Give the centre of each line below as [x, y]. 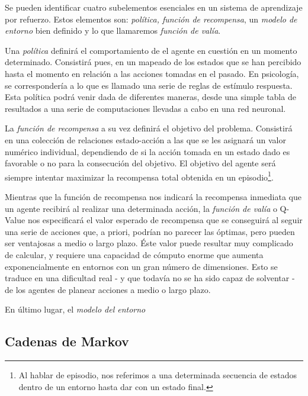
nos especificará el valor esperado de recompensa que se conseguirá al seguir [165, 220]
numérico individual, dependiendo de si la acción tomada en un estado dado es [147, 151]
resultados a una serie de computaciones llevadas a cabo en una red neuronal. [145, 108]
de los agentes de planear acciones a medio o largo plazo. [108, 289]
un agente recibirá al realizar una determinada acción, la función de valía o [141, 208]
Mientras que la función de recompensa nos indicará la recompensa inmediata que [153, 196]
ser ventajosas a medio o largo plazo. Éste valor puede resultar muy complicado [149, 243]
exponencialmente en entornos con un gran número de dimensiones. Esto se [141, 266]
